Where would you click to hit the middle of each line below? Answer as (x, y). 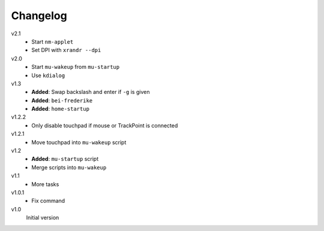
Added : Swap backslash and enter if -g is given (91, 92)
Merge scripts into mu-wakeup (69, 167)
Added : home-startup (61, 109)
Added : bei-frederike (62, 100)
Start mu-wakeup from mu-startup (76, 67)
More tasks (45, 184)
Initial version (43, 218)
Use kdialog (48, 75)
